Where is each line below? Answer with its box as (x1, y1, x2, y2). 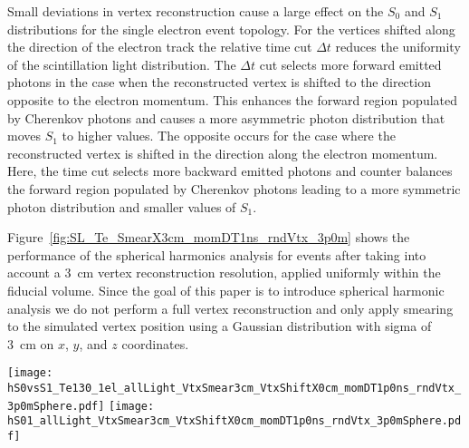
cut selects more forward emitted (259, 54, 442, 73)
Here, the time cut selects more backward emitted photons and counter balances (7, 161, 453, 180)
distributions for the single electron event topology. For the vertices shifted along (7, 19, 455, 38)
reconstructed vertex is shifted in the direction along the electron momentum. (7, 143, 438, 162)
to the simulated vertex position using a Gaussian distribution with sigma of (7, 317, 432, 336)
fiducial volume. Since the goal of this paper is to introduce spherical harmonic (7, 280, 445, 299)
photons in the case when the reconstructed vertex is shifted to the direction (7, 73, 431, 92)
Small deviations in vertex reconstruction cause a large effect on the (7, 2, 384, 20)
